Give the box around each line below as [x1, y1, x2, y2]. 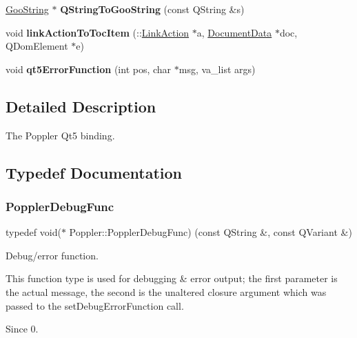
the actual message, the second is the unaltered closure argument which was [6, 284, 327, 299]
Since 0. [6, 321, 39, 336]
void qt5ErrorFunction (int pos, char [6, 61, 172, 76]
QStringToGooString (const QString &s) [60, 2, 245, 16]
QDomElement [6, 39, 68, 53]
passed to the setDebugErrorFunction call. [6, 298, 184, 312]
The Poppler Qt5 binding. [6, 128, 115, 142]
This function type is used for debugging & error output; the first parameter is [6, 271, 338, 286]
